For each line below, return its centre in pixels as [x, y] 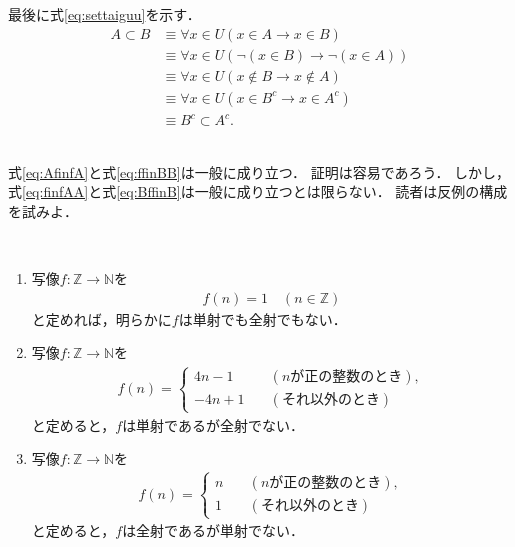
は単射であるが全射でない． [213, 424]
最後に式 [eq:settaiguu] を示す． [104, 14]
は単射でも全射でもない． [262, 318]
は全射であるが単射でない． [213, 530]
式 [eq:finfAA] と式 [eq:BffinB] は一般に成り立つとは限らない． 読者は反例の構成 [258, 191]
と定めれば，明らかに [101, 318]
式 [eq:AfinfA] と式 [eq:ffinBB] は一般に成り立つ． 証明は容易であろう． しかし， [259, 171]
